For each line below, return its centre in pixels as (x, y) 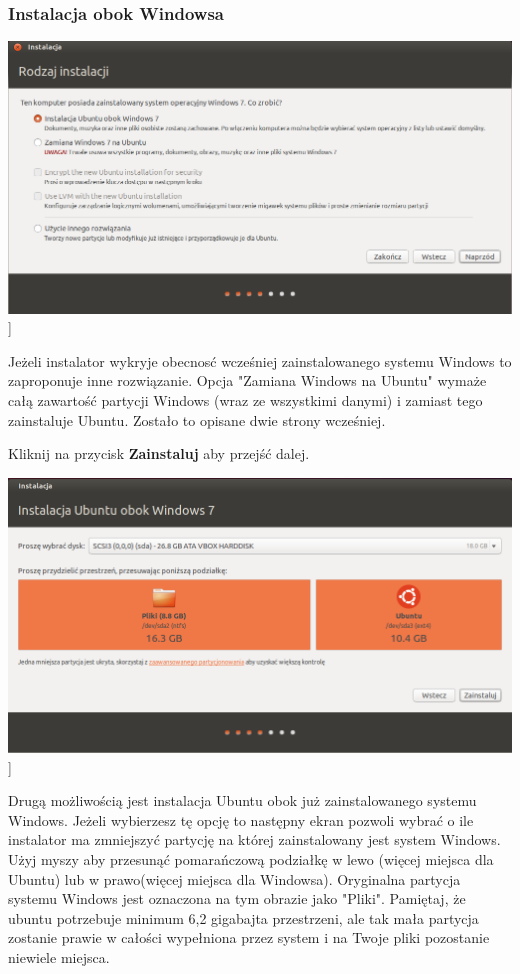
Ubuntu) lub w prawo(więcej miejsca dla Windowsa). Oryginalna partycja (234, 878)
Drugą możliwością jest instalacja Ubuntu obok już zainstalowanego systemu (242, 800)
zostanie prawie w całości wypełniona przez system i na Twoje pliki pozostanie (249, 937)
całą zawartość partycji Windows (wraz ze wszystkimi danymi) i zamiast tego (245, 399)
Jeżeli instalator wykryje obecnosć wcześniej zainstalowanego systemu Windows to (260, 360)
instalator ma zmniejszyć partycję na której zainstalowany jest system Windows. (254, 839)
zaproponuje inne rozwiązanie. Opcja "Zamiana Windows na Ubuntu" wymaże (247, 380)
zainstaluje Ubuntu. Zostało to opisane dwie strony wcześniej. (197, 419)
